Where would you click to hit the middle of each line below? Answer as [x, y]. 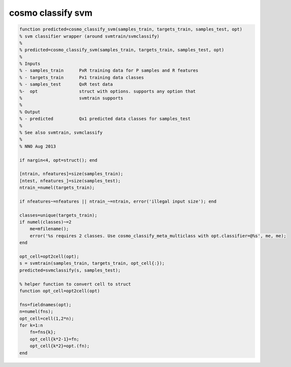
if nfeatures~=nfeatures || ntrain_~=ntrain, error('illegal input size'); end [118, 201]
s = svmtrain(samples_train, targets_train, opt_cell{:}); [92, 263]
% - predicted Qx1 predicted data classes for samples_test [105, 119]
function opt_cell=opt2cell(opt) [60, 291]
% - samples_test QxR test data [66, 84]
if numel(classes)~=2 [45, 222]
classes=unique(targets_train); [58, 215]
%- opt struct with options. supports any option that [108, 91]
